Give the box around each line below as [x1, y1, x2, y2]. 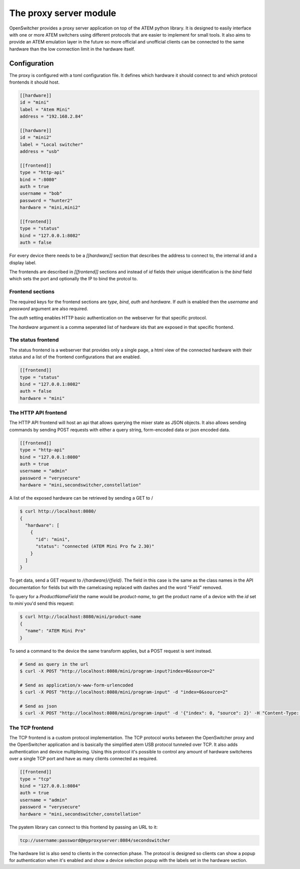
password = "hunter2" [19, 198, 73, 203]
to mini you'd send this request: [9, 601, 74, 607]
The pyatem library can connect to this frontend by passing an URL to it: [9, 824, 158, 830]
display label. [9, 259, 37, 265]
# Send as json [19, 703, 57, 709]
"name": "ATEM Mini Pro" [25, 628, 86, 634]
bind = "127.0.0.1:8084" [19, 783, 81, 788]
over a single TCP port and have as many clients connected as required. [9, 756, 157, 762]
